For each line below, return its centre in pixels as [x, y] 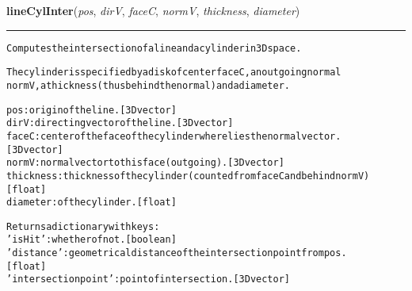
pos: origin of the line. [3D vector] [92, 110]
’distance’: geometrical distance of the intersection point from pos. [177, 253]
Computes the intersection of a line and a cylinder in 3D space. [154, 48]
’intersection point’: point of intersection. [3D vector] [149, 280]
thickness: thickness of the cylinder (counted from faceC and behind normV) [188, 176]
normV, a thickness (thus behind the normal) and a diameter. [149, 85]
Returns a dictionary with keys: [83, 226]
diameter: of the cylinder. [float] [92, 203]
